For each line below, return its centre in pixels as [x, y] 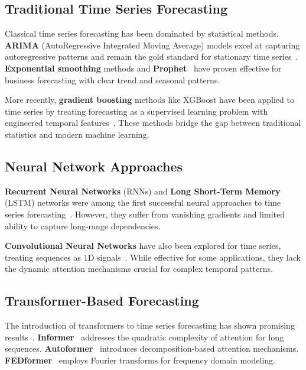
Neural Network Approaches [94, 166]
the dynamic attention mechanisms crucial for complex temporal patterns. [139, 269]
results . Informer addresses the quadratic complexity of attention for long [144, 337]
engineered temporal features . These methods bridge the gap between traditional [153, 123]
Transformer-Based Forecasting [102, 301]
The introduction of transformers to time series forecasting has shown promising [150, 325]
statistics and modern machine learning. [77, 134]
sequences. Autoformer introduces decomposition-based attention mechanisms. [152, 348]
